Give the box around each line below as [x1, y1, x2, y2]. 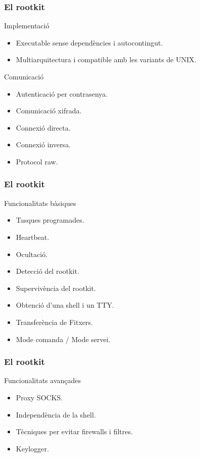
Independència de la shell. [16, 409, 96, 420]
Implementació [4, 20, 49, 31]
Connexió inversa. [16, 139, 71, 150]
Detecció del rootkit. [16, 266, 79, 276]
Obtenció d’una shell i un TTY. [16, 300, 114, 310]
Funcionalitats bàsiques [4, 197, 76, 208]
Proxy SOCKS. [16, 392, 63, 402]
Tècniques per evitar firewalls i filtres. [16, 426, 133, 437]
